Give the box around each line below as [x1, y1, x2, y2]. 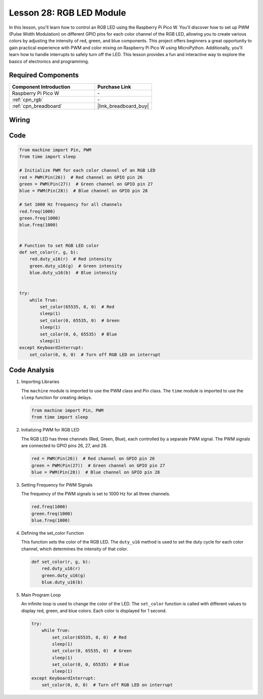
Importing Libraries [21, 379, 59, 385]
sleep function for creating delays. [21, 395, 92, 401]
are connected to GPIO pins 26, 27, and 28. [21, 443, 108, 448]
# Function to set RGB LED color [19, 243, 99, 248]
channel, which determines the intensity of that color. [21, 546, 129, 552]
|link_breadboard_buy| [97, 103, 149, 110]
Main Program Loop [21, 592, 61, 598]
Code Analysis [9, 366, 55, 374]
